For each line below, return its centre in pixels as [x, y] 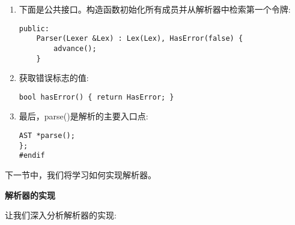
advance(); [75, 48]
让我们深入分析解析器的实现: [61, 215]
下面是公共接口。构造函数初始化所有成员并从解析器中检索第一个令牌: [155, 9]
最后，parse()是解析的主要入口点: [84, 116]
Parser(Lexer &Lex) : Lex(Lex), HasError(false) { [140, 39]
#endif [32, 156]
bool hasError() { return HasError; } [96, 97]
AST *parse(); [47, 136]
